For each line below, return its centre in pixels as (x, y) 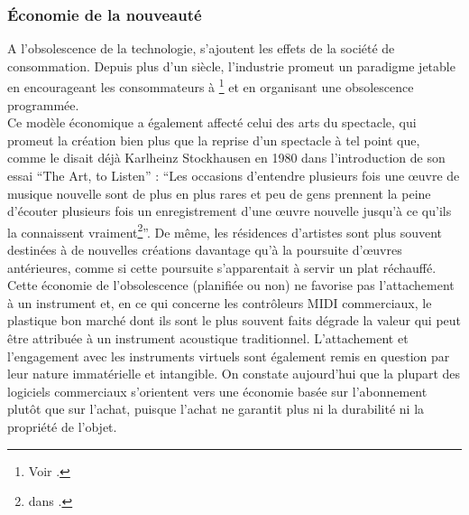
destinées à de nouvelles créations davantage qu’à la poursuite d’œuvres (205, 250)
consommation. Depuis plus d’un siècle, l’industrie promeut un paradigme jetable (231, 66)
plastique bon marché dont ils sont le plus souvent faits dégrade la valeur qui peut (234, 320)
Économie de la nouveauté (105, 14)
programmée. (43, 104)
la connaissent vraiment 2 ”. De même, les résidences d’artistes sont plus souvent (225, 230)
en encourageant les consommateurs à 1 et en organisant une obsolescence (211, 86)
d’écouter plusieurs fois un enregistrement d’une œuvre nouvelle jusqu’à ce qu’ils (230, 211)
